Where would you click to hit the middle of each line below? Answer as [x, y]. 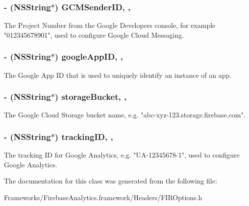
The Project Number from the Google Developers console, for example [110, 25]
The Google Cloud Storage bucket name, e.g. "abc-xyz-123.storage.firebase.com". [125, 115]
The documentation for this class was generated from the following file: [111, 181]
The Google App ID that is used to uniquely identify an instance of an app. [118, 75]
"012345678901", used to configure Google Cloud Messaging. [94, 34]
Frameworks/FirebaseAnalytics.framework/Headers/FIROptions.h [103, 197]
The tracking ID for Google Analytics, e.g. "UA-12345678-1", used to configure [122, 155]
